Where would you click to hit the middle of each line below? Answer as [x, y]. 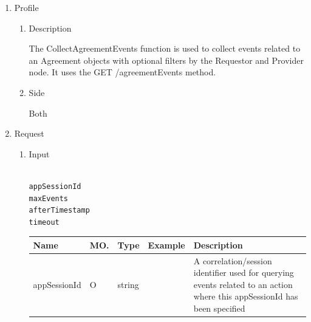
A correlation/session [233, 260]
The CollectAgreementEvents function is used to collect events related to [165, 48]
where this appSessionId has [246, 296]
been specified [219, 308]
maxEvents [49, 198]
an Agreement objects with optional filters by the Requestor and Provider [166, 60]
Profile [26, 7]
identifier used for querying [244, 272]
